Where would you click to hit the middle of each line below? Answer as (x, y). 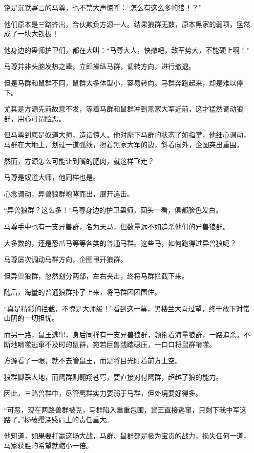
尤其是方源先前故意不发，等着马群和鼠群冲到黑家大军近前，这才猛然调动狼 (124, 109)
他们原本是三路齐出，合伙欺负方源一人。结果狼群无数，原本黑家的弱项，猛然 (127, 24)
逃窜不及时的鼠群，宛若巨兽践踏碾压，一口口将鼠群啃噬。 (123, 344)
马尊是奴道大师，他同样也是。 (52, 177)
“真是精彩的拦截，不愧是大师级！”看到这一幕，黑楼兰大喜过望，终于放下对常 (127, 308)
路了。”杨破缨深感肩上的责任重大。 (59, 419)
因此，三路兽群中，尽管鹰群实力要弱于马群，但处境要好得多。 (103, 393)
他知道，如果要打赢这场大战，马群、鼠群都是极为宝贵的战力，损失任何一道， (127, 436)
